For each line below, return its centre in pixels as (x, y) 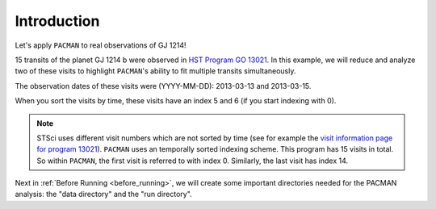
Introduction (57, 21)
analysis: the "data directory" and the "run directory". (104, 194)
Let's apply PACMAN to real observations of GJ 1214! (101, 45)
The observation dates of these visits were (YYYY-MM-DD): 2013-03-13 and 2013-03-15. (163, 86)
